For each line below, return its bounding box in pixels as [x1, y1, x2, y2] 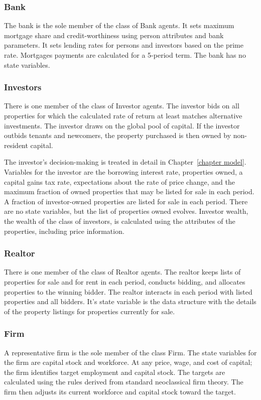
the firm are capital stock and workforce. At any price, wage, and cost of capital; [4, 357, 252, 367]
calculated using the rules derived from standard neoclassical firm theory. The [4, 376, 243, 387]
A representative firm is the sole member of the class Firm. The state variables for [4, 347, 257, 357]
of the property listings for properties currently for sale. [4, 306, 175, 316]
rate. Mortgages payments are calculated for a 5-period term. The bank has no [4, 50, 246, 60]
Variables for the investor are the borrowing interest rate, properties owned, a [4, 166, 243, 177]
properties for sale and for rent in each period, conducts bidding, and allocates [4, 276, 245, 287]
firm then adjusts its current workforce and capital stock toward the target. [4, 386, 236, 396]
